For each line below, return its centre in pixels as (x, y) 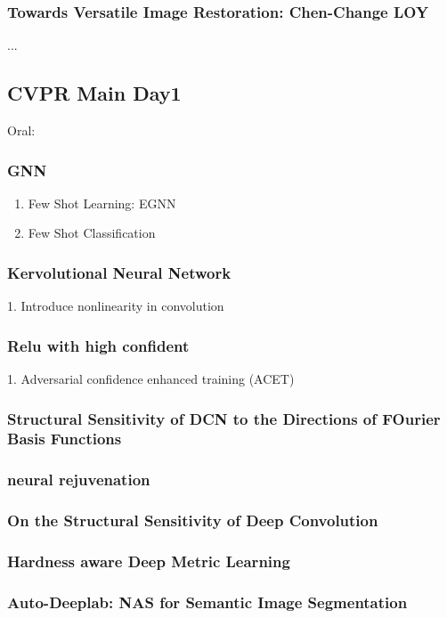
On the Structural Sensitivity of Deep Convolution (193, 520)
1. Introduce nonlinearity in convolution (116, 306)
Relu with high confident (98, 345)
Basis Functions (65, 439)
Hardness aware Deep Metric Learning (149, 561)
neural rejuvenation (79, 480)
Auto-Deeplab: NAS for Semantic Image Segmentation (207, 602)
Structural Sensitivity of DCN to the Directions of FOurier (224, 418)
